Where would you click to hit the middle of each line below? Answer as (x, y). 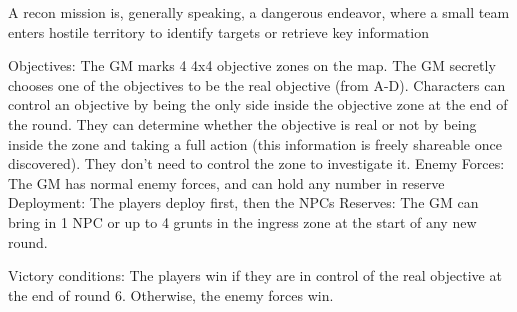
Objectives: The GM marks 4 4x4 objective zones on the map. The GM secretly (252, 65)
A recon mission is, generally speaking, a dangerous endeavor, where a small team (259, 12)
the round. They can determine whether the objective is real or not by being (242, 123)
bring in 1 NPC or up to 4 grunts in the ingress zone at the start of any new (242, 221)
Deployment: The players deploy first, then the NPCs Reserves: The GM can (243, 202)
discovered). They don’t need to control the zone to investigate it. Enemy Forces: (256, 163)
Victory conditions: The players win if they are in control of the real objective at (255, 275)
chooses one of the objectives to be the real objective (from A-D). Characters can (257, 84)
